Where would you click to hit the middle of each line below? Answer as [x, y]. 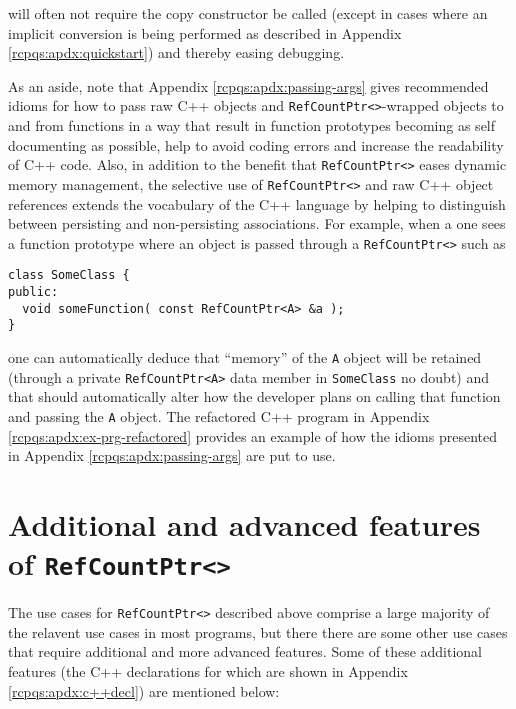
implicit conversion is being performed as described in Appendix [205, 32]
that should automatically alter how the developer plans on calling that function [254, 396]
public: [33, 292]
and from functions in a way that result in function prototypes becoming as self [252, 125]
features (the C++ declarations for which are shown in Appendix [208, 671]
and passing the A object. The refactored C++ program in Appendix [219, 415]
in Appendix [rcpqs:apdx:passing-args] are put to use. [172, 455]
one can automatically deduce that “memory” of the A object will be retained [245, 357]
